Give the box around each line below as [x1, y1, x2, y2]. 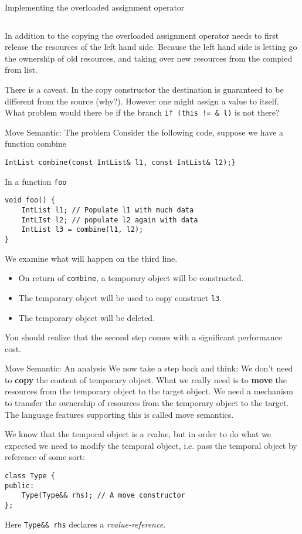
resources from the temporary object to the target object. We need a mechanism [5, 385, 293, 397]
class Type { [5, 472, 55, 481]
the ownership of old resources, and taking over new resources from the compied [5, 52, 293, 64]
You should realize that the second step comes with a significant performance [5, 331, 282, 343]
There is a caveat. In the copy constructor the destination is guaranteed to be [5, 83, 284, 95]
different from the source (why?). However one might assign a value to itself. [5, 94, 279, 107]
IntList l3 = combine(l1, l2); [21, 225, 144, 234]
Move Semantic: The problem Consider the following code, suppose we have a [5, 126, 284, 138]
